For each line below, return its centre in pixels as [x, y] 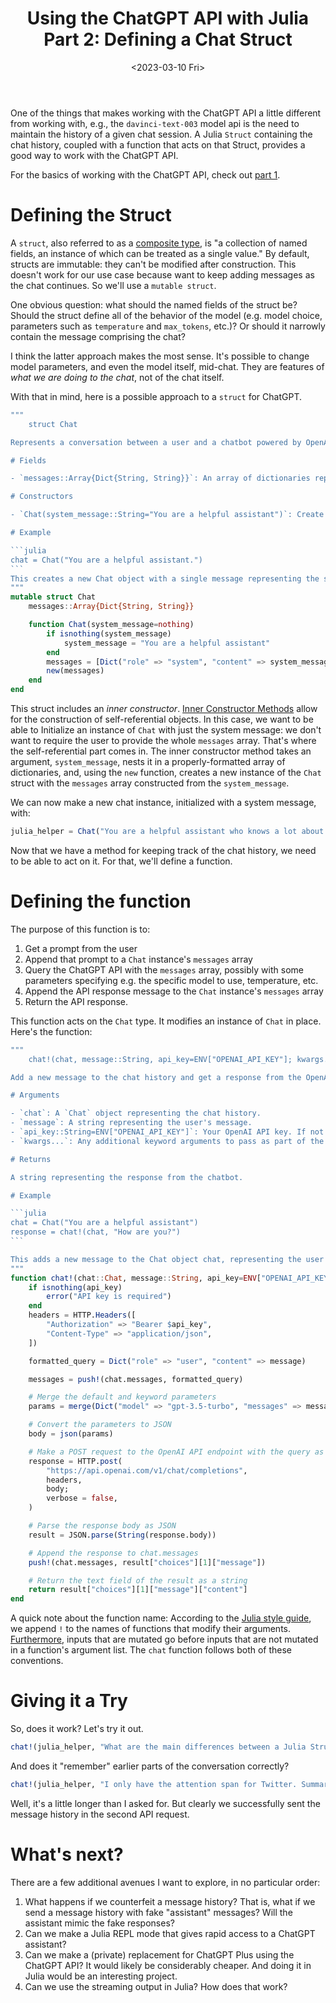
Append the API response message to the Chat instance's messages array [174, 991]
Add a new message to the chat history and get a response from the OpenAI [171, 1077]
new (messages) [75, 671]
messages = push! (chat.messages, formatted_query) [136, 1379]
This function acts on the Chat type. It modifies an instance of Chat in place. [166, 1021]
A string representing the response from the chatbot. [127, 1177]
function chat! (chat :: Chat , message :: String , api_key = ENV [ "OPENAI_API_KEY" [171, 1278]
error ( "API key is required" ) [109, 1297]
